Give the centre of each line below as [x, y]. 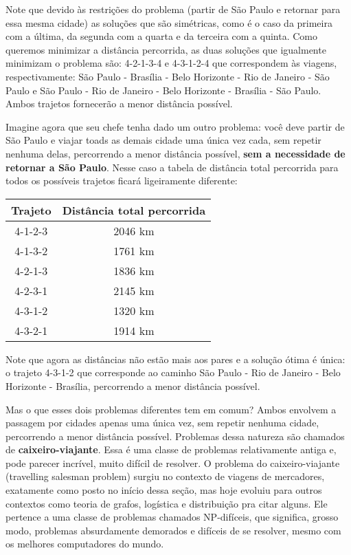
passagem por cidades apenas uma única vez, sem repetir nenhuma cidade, [162, 423]
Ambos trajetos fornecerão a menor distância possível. [119, 104]
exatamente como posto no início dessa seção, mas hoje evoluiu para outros [164, 490]
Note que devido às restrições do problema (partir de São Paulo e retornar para [173, 9]
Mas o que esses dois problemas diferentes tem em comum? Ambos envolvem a [171, 409]
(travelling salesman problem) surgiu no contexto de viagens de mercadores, [165, 476]
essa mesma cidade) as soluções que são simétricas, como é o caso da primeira [169, 22]
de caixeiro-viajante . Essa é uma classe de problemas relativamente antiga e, [171, 449]
